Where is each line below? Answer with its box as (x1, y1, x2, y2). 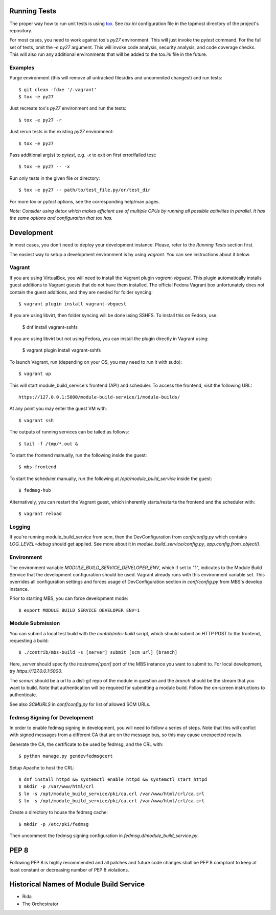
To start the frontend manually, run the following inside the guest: (9, 452, 147, 458)
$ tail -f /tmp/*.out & (18, 441, 78, 447)
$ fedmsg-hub (18, 487, 51, 493)
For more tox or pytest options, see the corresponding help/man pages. (9, 198, 160, 204)
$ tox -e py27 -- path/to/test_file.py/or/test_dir (18, 187, 151, 193)
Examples (9, 64, 35, 71)
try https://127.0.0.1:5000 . (9, 668, 63, 674)
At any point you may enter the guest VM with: (9, 405, 107, 412)
